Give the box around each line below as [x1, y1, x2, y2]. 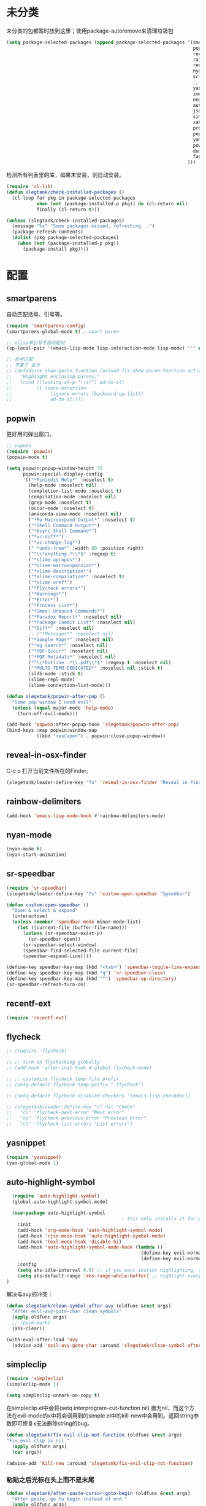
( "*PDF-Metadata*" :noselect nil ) [28, 654, 116, 660]
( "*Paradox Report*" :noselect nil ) [28, 614, 122, 620]
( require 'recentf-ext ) [6, 1014, 67, 1021]
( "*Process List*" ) [28, 602, 78, 608]
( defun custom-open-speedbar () [6, 901, 89, 908]
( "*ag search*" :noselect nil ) [28, 642, 109, 648]
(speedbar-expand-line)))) [22, 953, 92, 959]
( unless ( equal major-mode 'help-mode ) [12, 705, 114, 711]
